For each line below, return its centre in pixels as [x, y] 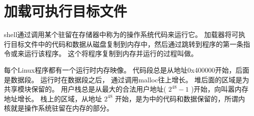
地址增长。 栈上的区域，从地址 [53, 98]
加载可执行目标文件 [66, 11]
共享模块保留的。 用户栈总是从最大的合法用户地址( [85, 89]
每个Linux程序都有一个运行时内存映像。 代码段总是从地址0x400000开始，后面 [127, 69]
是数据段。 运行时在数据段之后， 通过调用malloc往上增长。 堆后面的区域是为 [127, 79]
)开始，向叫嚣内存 [220, 89]
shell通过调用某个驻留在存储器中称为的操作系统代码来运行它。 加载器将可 [121, 34]
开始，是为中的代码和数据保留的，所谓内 [180, 98]
